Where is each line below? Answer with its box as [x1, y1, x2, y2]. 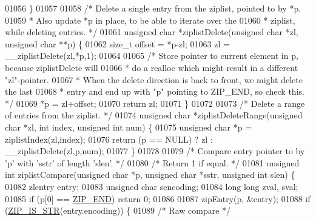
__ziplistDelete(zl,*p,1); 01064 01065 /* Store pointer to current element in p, [5, 49, 298, 62]
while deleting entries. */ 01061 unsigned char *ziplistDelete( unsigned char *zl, [5, 25, 298, 38]
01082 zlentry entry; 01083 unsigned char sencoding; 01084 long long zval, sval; [5, 180, 298, 192]
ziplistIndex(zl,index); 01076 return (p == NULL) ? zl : [5, 132, 213, 145]
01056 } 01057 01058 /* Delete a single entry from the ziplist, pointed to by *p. [5, 2, 301, 14]
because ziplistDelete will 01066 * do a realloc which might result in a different [5, 61, 298, 73]
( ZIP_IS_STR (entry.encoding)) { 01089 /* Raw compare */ [5, 204, 231, 217]
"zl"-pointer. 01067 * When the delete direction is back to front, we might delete [5, 73, 303, 86]
